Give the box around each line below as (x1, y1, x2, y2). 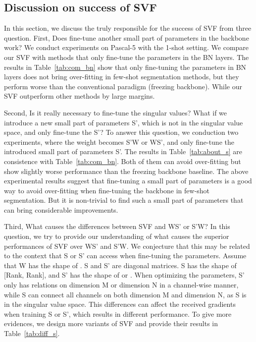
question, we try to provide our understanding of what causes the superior (4, 231, 229, 241)
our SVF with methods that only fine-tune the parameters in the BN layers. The (4, 52, 249, 62)
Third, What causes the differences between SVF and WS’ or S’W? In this (4, 221, 230, 231)
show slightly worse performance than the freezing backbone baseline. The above (4, 166, 249, 176)
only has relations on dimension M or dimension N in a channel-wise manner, (4, 280, 239, 290)
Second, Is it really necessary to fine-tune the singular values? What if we (4, 107, 227, 117)
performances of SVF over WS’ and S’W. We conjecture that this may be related (4, 240, 250, 251)
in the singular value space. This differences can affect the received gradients (4, 299, 236, 309)
